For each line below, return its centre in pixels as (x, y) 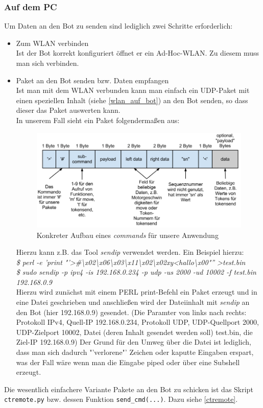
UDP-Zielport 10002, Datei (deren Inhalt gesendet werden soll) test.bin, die (134, 332)
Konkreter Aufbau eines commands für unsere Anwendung (127, 235)
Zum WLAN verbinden (52, 43)
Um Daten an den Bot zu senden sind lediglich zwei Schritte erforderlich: (118, 26)
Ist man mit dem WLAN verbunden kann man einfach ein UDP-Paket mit (133, 90)
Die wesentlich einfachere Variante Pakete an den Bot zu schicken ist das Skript (129, 389)
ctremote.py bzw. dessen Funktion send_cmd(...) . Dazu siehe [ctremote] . (121, 399)
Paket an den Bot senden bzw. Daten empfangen (92, 80)
